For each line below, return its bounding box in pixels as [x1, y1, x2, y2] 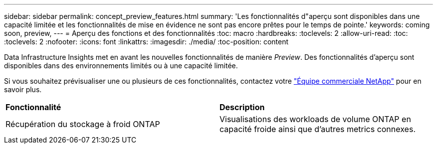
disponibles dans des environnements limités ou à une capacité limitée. [4, 61, 238, 70]
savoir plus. [4, 85, 42, 94]
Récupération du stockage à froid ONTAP [5, 119, 160, 129]
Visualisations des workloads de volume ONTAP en [219, 114, 411, 124]
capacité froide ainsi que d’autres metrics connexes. [219, 124, 416, 134]
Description [219, 102, 265, 112]
